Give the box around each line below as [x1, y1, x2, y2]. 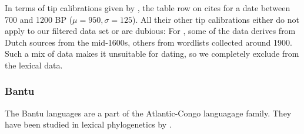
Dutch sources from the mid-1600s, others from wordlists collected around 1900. [5, 36, 292, 48]
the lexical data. [5, 59, 63, 71]
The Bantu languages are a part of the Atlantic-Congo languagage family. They [5, 106, 292, 119]
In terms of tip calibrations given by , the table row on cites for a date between [5, 2, 290, 13]
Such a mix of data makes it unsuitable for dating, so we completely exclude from [5, 47, 299, 60]
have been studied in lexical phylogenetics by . [5, 118, 172, 130]
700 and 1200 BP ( [5, 13, 73, 25]
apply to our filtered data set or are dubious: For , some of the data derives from [5, 25, 296, 37]
